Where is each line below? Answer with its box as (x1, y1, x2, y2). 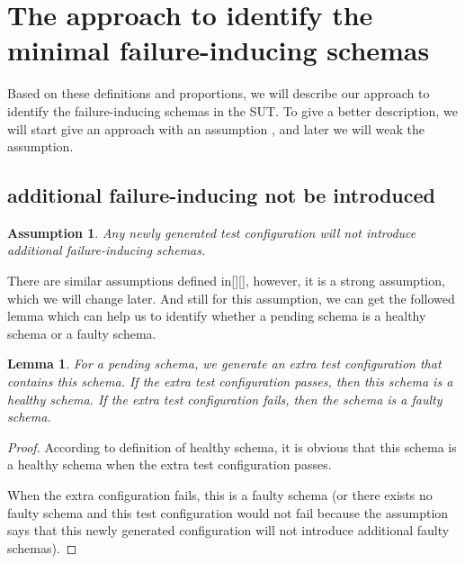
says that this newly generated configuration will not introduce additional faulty (7, 521, 450, 540)
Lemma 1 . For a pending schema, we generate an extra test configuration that (7, 354, 442, 373)
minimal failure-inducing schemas (7, 32, 430, 68)
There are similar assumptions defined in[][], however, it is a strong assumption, (7, 271, 445, 290)
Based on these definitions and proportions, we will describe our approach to (7, 84, 430, 103)
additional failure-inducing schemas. (7, 241, 206, 259)
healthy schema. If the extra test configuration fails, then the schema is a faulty (7, 389, 443, 408)
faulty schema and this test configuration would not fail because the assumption (7, 503, 449, 522)
